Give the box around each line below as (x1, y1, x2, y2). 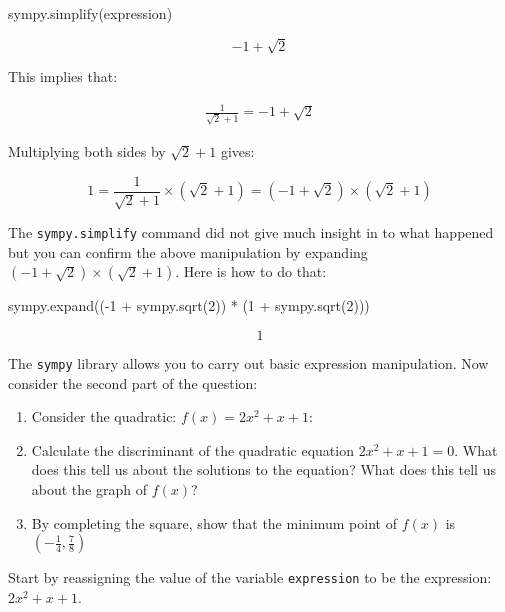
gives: (220, 140, 255, 161)
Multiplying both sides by (8, 140, 166, 161)
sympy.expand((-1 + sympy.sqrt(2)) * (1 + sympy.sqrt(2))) (8, 295, 370, 316)
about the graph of (31, 478, 147, 499)
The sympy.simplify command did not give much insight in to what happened (8, 222, 494, 243)
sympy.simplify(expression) (8, 3, 173, 23)
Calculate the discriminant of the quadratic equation (31, 439, 354, 460)
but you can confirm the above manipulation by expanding (8, 241, 368, 262)
